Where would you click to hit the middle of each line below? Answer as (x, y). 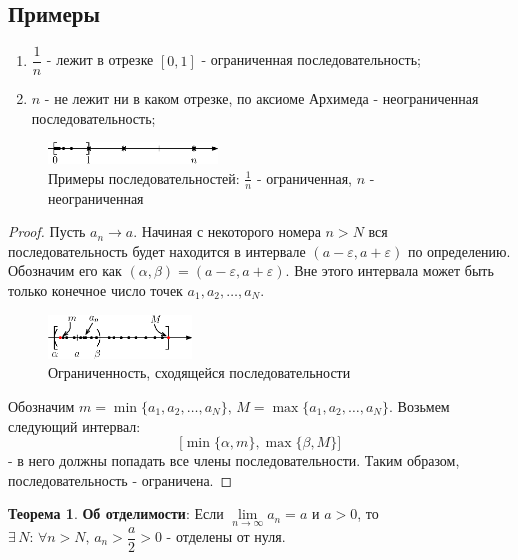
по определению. (459, 250)
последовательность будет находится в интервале (157, 250)
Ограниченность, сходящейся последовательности (199, 372)
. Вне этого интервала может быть (389, 270)
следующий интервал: (74, 425)
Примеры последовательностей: (144, 177)
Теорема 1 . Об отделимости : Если (116, 513)
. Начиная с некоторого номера (227, 231)
